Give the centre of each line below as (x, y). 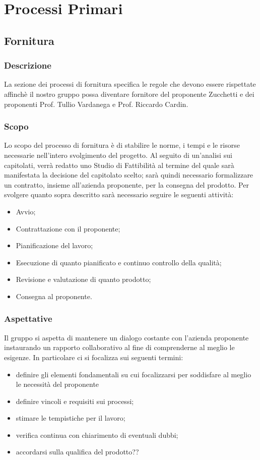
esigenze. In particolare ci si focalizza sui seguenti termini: (94, 357)
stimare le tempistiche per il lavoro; (71, 418)
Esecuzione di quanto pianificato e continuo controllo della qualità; (119, 262)
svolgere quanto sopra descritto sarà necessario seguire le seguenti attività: (119, 194)
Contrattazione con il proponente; (68, 228)
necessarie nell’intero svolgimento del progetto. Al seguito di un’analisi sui (118, 155)
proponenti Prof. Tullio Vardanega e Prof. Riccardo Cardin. (96, 104)
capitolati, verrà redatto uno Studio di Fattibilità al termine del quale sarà (119, 165)
